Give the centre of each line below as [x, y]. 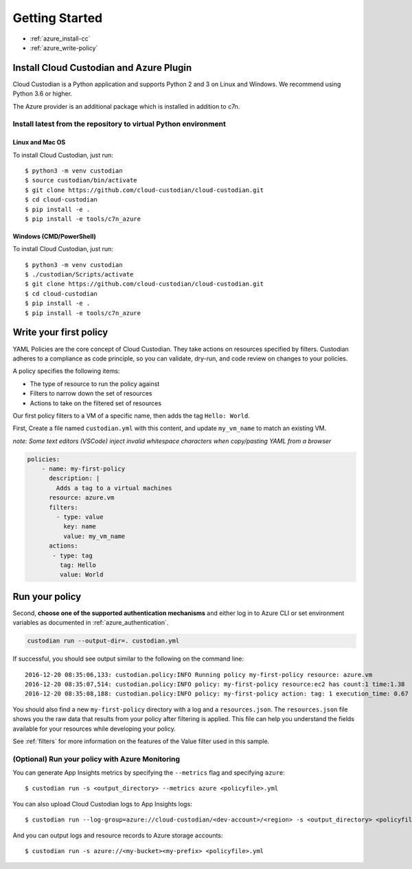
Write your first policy [60, 333]
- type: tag [72, 555]
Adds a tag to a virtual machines [114, 488]
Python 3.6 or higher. [42, 94]
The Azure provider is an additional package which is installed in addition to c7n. [126, 106]
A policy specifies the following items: [66, 371]
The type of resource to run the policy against [95, 384]
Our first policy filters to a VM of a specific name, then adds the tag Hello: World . [131, 416]
